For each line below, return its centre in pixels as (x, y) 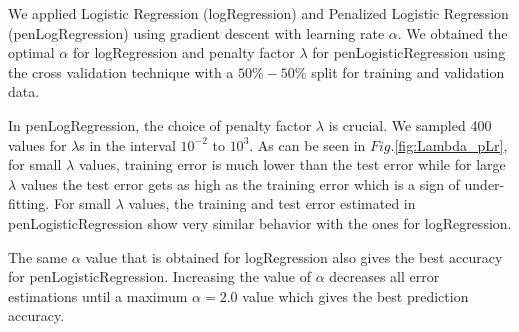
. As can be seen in (307, 144)
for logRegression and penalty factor (183, 52)
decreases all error (384, 276)
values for (37, 144)
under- (484, 183)
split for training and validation (408, 71)
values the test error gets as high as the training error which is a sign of (240, 183)
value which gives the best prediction (355, 295)
